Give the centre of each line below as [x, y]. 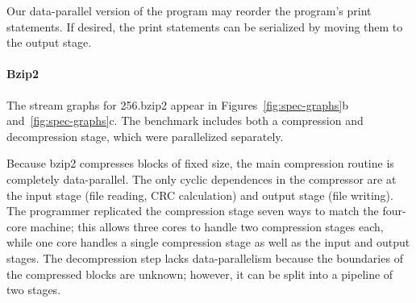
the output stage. [49, 42]
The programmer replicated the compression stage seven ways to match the [193, 211]
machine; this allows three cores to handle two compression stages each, [207, 226]
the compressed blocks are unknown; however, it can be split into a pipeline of [200, 274]
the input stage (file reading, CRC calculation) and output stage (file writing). [200, 195]
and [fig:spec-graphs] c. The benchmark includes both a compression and [185, 120]
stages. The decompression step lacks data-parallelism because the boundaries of [205, 257]
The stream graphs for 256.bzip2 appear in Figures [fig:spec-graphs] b [177, 104]
